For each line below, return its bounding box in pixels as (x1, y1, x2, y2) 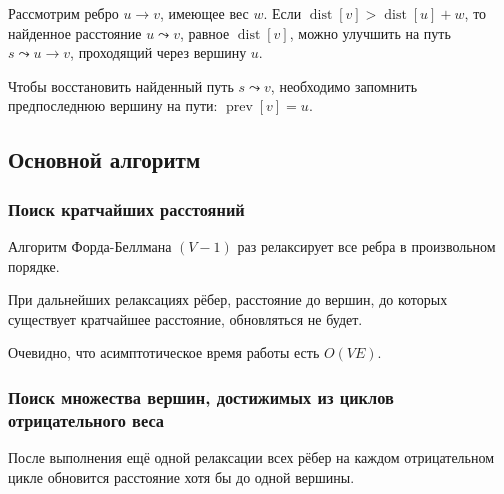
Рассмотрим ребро (8, 3, 119, 23)
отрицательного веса (8, 407, 165, 432)
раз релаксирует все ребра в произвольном (237, 235, 496, 256)
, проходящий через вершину (70, 42, 247, 63)
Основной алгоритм (8, 144, 201, 175)
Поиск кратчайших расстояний (8, 196, 245, 221)
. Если (263, 3, 302, 23)
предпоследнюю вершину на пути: (8, 95, 218, 116)
